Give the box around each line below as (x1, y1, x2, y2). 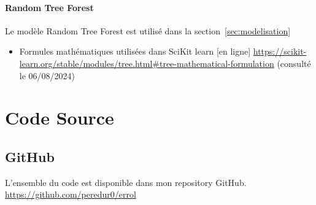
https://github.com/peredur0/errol (5, 188, 136, 201)
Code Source (5, 105, 114, 130)
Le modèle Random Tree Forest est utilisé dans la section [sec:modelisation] (5, 24, 291, 37)
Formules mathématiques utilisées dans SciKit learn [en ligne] (19, 45, 251, 58)
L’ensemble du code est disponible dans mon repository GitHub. (5, 176, 247, 188)
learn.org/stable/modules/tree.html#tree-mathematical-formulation (19, 56, 274, 69)
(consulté (277, 56, 311, 69)
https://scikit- (253, 45, 307, 58)
